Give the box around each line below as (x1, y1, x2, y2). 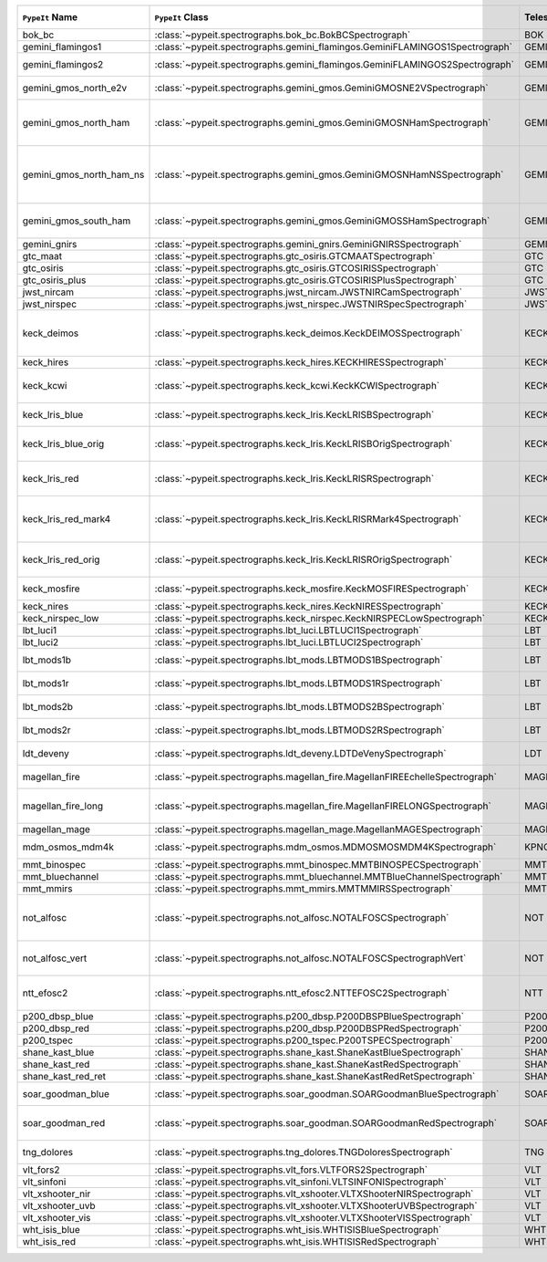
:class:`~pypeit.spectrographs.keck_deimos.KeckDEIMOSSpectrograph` (154, 327, 463, 339)
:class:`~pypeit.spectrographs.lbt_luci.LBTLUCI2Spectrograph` (154, 636, 424, 648)
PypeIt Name (22, 11, 78, 23)
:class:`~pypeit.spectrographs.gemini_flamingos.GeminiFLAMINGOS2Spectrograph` (154, 58, 515, 70)
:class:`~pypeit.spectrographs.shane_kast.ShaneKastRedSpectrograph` (154, 1059, 462, 1070)
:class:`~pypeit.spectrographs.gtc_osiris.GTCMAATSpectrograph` (154, 250, 436, 262)
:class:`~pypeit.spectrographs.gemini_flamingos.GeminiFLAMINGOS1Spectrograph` (154, 41, 512, 53)
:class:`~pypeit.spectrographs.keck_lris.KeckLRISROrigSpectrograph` (154, 553, 453, 566)
